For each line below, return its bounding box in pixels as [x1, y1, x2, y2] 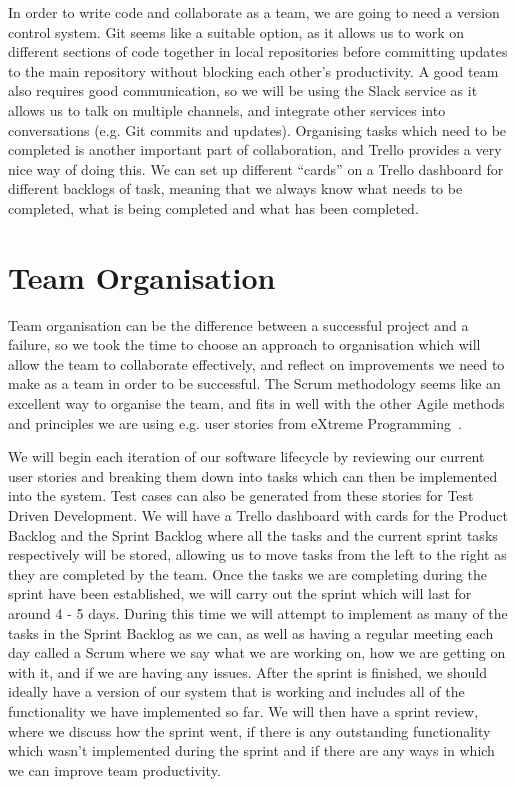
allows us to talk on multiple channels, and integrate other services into [8, 99, 446, 120]
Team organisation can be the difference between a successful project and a [8, 314, 469, 335]
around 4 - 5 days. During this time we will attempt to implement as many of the [8, 602, 508, 623]
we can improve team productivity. [8, 759, 221, 780]
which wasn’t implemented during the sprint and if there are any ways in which [8, 740, 495, 761]
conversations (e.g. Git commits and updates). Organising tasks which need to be [8, 119, 507, 140]
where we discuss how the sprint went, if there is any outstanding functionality [8, 720, 491, 741]
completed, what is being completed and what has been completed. [8, 197, 419, 218]
